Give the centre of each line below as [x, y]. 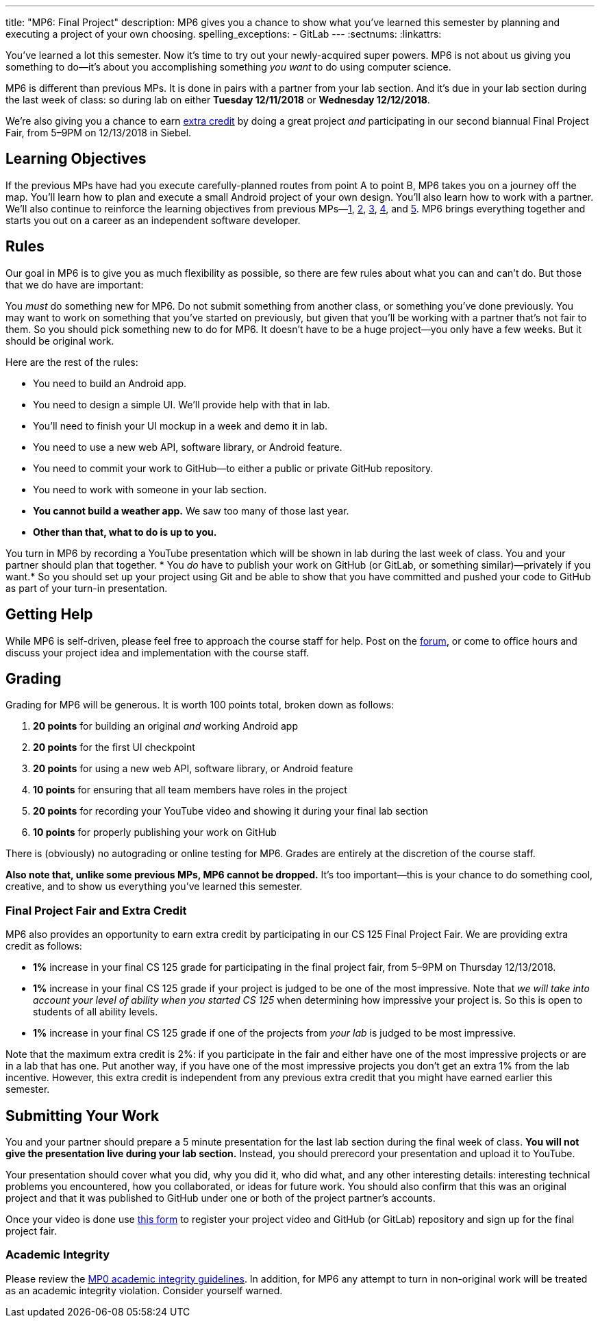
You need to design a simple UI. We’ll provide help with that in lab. [182, 404]
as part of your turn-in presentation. [87, 588]
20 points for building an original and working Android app [165, 726]
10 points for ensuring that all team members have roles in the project [190, 790]
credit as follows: [44, 946]
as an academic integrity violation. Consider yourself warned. [144, 1290]
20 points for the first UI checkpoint [114, 747]
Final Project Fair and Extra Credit [96, 910]
